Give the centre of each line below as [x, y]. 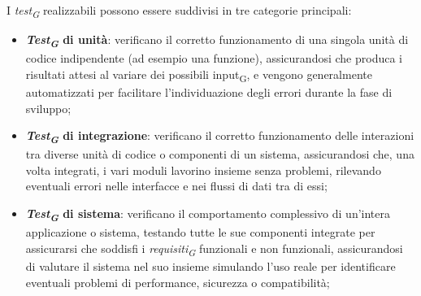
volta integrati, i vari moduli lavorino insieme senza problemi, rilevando [203, 170]
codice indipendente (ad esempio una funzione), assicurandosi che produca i [214, 58]
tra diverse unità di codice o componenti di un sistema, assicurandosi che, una [220, 154]
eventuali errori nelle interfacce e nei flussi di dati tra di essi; [176, 186]
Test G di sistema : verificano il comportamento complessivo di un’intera [208, 215]
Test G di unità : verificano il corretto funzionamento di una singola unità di [217, 41]
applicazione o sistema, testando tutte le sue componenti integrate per [200, 232]
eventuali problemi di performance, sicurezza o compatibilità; [178, 282]
